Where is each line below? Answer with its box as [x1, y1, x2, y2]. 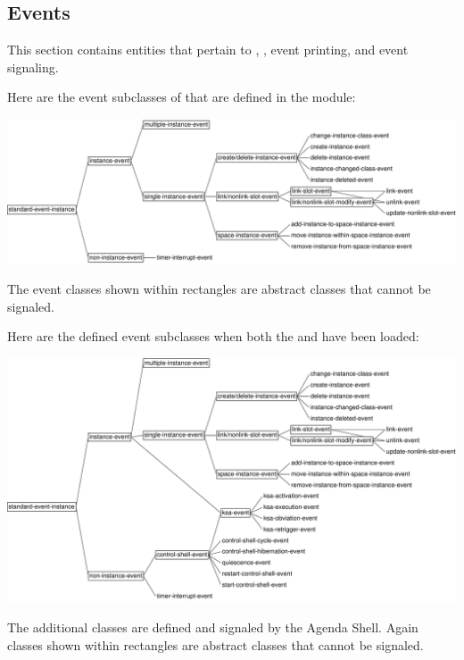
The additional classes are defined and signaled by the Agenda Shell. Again [7, 618, 418, 637]
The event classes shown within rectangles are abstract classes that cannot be [7, 280, 431, 297]
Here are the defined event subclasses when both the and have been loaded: [7, 327, 419, 346]
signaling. [7, 57, 59, 76]
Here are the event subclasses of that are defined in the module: [7, 88, 356, 106]
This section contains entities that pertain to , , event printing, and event [7, 40, 409, 59]
